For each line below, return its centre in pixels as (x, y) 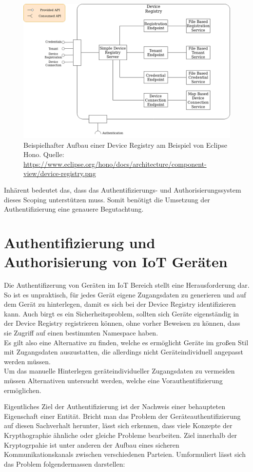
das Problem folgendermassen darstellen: (65, 463)
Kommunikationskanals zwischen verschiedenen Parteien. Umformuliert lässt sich (125, 454)
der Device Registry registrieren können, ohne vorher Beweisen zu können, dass (122, 323)
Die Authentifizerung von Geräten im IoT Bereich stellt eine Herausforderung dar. (127, 285)
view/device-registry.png (60, 173)
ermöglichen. (23, 390)
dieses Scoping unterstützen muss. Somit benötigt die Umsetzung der (107, 199)
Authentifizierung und (80, 242)
